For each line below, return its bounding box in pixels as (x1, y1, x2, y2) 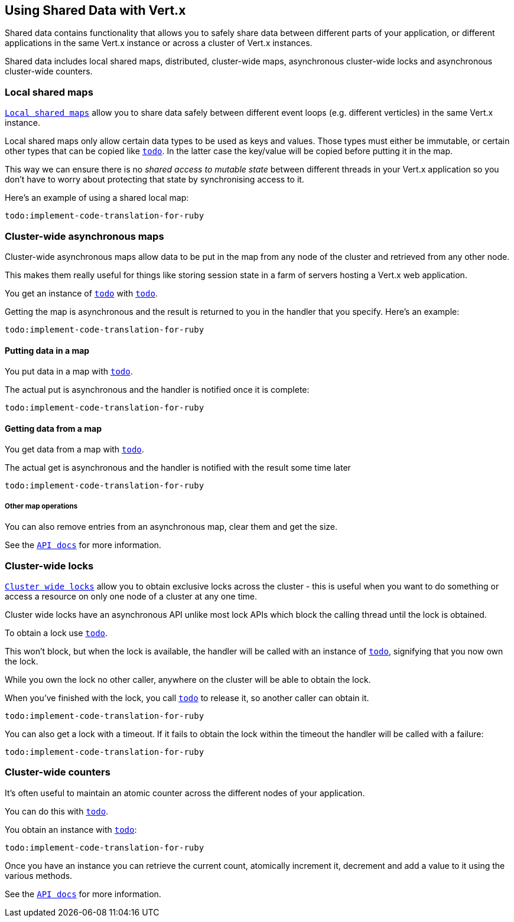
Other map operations (5, 501, 78, 510)
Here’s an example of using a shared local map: (5, 193, 189, 203)
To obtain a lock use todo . (5, 627, 108, 638)
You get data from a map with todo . (5, 444, 144, 455)
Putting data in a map (5, 345, 90, 356)
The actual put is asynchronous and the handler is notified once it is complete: (5, 385, 310, 395)
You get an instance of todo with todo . (5, 288, 158, 298)
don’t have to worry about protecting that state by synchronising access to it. (5, 174, 304, 185)
